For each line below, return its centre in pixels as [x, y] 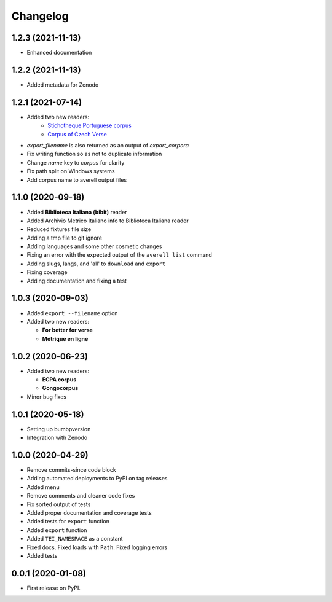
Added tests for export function [68, 522]
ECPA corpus [59, 380]
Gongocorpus [60, 388]
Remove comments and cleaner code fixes [81, 496]
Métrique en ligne [65, 338]
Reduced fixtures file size [59, 229]
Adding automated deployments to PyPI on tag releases [97, 479]
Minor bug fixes [47, 397]
